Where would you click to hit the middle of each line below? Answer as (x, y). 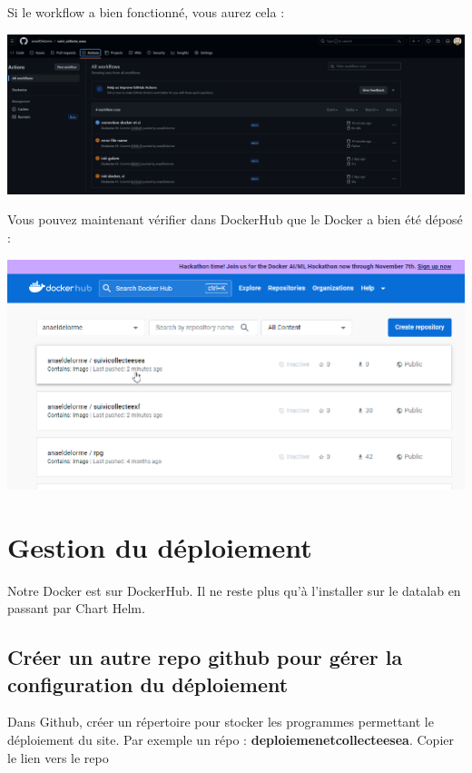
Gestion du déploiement (160, 546)
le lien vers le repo (58, 757)
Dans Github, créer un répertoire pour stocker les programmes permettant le (221, 722)
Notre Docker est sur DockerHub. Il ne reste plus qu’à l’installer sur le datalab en (234, 590)
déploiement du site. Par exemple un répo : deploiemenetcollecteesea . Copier (231, 739)
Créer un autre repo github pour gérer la (205, 657)
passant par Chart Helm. (76, 608)
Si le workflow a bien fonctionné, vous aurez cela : (146, 12)
